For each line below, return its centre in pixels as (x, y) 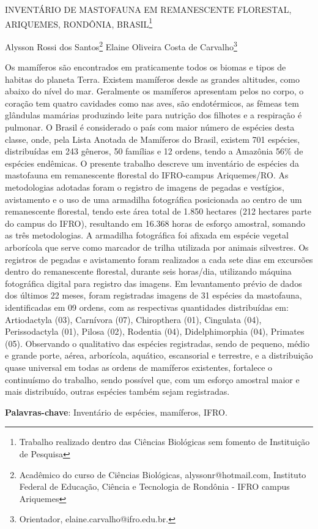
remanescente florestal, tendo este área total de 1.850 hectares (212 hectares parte (158, 211)
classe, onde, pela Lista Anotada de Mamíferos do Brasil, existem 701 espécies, (153, 139)
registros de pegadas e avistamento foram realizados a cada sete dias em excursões (159, 259)
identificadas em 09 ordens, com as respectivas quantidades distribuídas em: (147, 307)
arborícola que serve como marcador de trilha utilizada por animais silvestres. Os (157, 247)
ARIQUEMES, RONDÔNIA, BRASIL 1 (79, 23)
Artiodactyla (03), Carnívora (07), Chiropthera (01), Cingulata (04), (133, 319)
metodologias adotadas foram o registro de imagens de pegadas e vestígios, (145, 187)
